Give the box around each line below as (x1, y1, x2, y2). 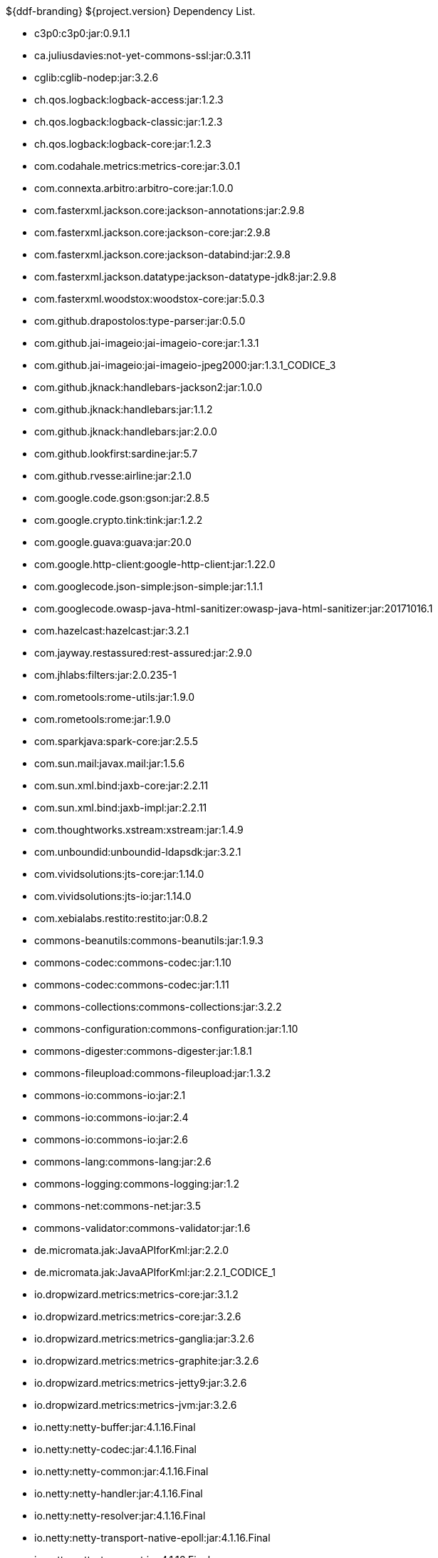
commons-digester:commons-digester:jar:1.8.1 (34, 1045, 252, 1057)
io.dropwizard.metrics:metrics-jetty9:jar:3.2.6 (34, 1377, 247, 1389)
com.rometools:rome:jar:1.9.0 (34, 713, 171, 725)
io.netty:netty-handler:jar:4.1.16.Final (34, 1487, 203, 1499)
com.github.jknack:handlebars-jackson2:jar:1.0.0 (34, 381, 263, 393)
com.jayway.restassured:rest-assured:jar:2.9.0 (34, 647, 252, 659)
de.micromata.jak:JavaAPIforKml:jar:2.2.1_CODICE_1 (34, 1266, 276, 1278)
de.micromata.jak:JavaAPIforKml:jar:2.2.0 (34, 1244, 229, 1256)
